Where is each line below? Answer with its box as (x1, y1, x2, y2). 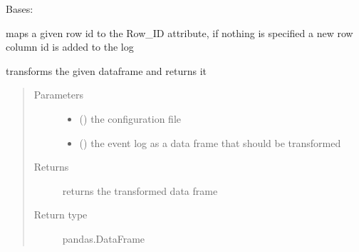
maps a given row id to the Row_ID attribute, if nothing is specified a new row (6, 25, 353, 40)
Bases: (6, 1, 33, 16)
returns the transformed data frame (62, 183, 218, 198)
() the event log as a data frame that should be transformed (79, 135, 341, 150)
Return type (33, 207, 88, 222)
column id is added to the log (6, 39, 134, 54)
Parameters (33, 87, 83, 102)
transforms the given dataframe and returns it (6, 63, 207, 78)
